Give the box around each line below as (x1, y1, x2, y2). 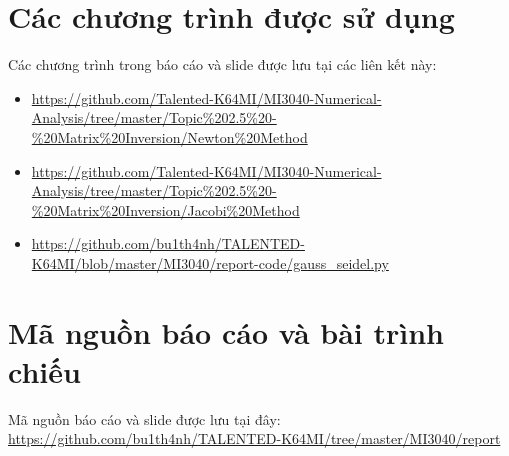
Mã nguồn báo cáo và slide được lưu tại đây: (8, 408, 281, 429)
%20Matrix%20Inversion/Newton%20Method (31, 126, 308, 147)
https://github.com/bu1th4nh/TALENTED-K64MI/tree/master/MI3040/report (8, 428, 501, 449)
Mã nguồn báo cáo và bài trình (8, 311, 444, 352)
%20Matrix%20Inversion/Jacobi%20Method (31, 199, 300, 220)
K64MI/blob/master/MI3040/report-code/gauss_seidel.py (31, 252, 389, 273)
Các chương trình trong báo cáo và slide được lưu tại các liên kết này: (8, 54, 437, 75)
